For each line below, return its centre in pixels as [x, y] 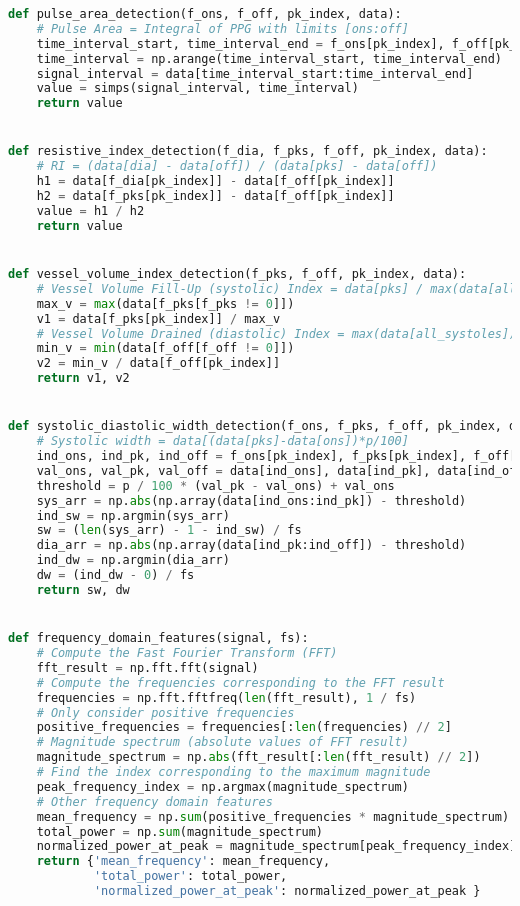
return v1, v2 [83, 378]
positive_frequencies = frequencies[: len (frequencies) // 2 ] [244, 727]
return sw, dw [83, 589]
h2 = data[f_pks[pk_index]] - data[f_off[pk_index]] [215, 196]
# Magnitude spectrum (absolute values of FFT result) [222, 742]
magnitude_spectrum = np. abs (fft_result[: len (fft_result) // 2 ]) [258, 757]
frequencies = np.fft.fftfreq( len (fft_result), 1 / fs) [226, 697]
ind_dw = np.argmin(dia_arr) [133, 560]
